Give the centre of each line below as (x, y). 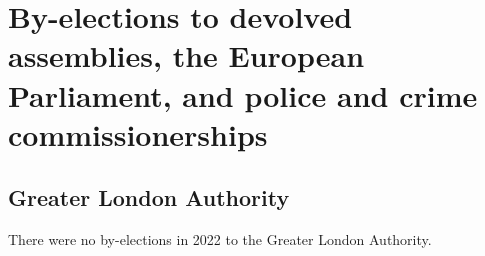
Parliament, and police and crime (243, 94)
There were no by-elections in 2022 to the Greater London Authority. (220, 239)
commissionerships (138, 133)
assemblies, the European (186, 55)
